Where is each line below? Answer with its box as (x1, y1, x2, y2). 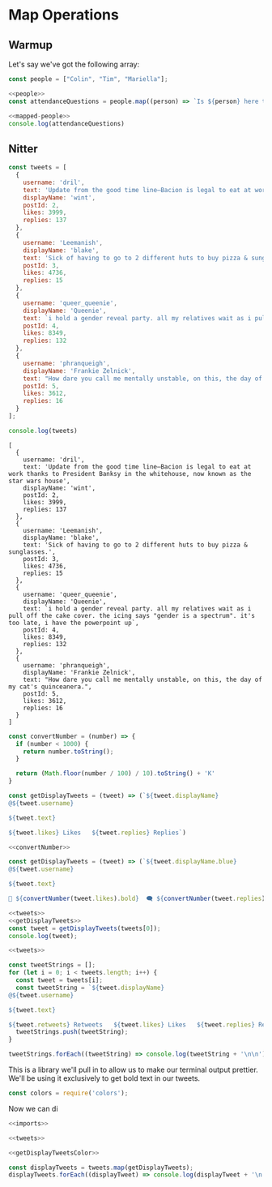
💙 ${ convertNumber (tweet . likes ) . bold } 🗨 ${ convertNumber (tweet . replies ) (8, 894, 266, 903)
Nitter (8, 142, 38, 156)
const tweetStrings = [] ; (8, 961, 96, 970)
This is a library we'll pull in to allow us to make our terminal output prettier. (8, 1065, 259, 1075)
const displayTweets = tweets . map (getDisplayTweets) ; (8, 1163, 194, 1172)
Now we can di (8, 1103, 58, 1113)
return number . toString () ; (23, 748, 114, 756)
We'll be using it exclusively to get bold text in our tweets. (8, 1073, 201, 1083)
